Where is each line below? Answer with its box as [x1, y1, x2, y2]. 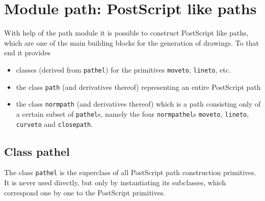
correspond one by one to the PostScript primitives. [4, 187, 166, 197]
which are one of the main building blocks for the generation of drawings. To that [4, 37, 259, 48]
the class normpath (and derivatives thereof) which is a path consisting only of [16, 98, 261, 109]
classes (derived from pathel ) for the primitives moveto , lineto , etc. [16, 64, 231, 75]
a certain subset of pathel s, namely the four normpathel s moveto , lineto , [16, 108, 249, 119]
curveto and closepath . [16, 118, 93, 129]
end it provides [4, 47, 51, 58]
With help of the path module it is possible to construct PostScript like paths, [4, 27, 249, 38]
